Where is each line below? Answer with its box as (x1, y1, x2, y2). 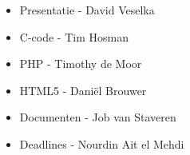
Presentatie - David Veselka (19, 2, 155, 18)
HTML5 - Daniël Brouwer (19, 81, 147, 98)
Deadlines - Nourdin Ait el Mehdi (19, 135, 184, 152)
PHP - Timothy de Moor (19, 55, 142, 72)
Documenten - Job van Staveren (19, 109, 176, 125)
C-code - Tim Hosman (19, 28, 129, 45)
